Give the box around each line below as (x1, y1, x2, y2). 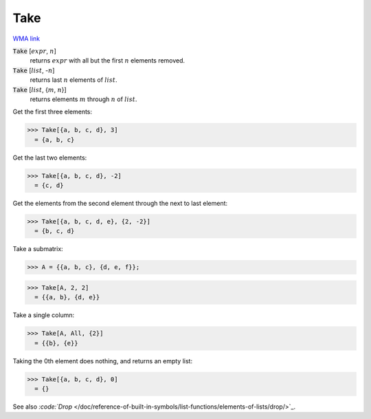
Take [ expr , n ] (12, 47, 56, 55)
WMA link (12, 34, 41, 43)
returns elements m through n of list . (30, 95, 137, 103)
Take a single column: (12, 311, 75, 319)
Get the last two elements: (12, 153, 87, 162)
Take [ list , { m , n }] (12, 85, 67, 94)
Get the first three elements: (12, 107, 93, 116)
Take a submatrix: (12, 245, 63, 253)
